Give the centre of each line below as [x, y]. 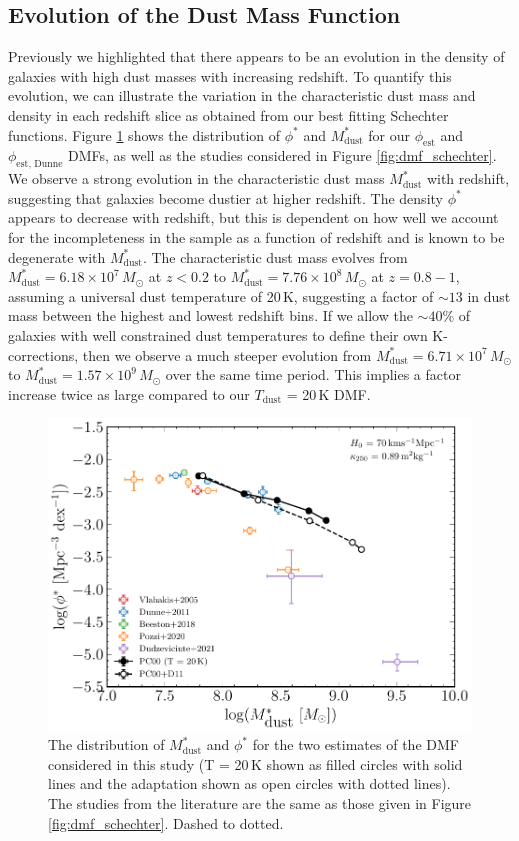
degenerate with [57, 256]
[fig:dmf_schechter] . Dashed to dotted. [166, 822]
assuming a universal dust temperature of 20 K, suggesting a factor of [221, 295]
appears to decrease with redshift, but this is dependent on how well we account [253, 217]
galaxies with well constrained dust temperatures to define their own [218, 334]
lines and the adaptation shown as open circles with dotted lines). [249, 783]
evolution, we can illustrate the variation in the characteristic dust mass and [242, 95]
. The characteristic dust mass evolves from [275, 256]
